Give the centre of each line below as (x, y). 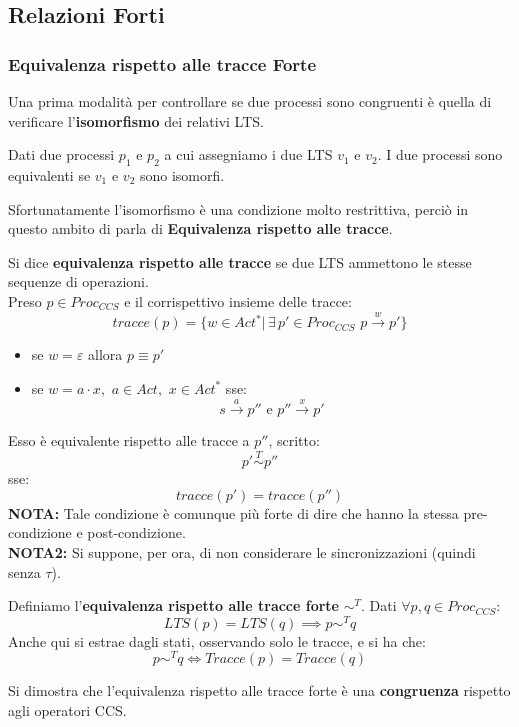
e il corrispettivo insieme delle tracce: (238, 300)
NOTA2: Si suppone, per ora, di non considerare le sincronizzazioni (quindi (242, 551)
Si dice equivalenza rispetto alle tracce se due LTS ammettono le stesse (240, 261)
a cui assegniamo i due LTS (248, 154)
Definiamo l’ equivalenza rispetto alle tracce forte (173, 605)
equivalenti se (49, 174)
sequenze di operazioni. (78, 281)
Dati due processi (61, 154)
